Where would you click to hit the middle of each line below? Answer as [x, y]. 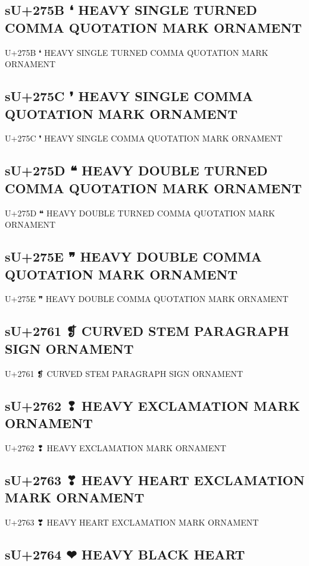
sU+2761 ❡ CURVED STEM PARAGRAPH [147, 331]
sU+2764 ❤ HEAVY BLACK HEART [125, 554]
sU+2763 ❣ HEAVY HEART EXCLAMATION [155, 479]
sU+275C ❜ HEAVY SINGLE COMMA [129, 96]
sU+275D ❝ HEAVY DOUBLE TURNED [136, 170]
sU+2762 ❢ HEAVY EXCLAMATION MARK [152, 405]
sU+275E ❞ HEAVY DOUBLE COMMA [133, 257]
